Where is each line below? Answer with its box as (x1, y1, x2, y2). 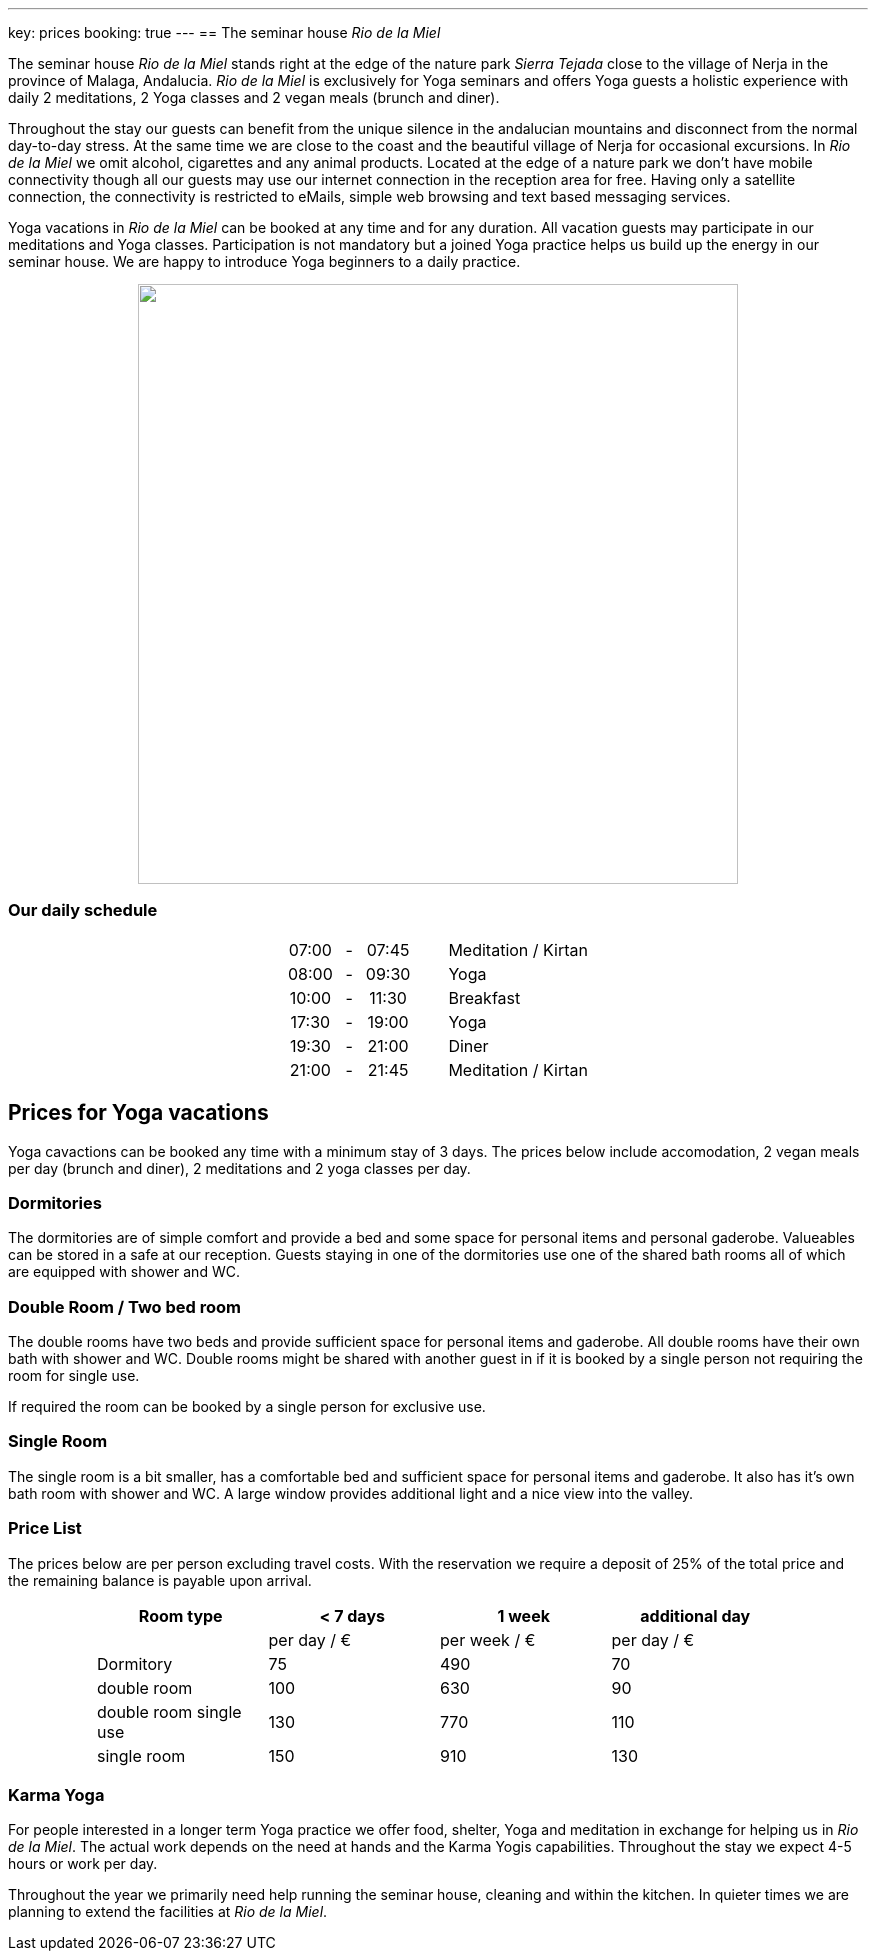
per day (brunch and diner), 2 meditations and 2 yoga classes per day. (8, 1159, 471, 1177)
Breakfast (448, 987, 521, 1008)
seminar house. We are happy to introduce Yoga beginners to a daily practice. (8, 253, 521, 270)
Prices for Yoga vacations (8, 1100, 269, 1126)
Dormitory (97, 1653, 173, 1674)
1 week (497, 1605, 550, 1626)
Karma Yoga (8, 1784, 105, 1805)
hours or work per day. (8, 1855, 158, 1873)
